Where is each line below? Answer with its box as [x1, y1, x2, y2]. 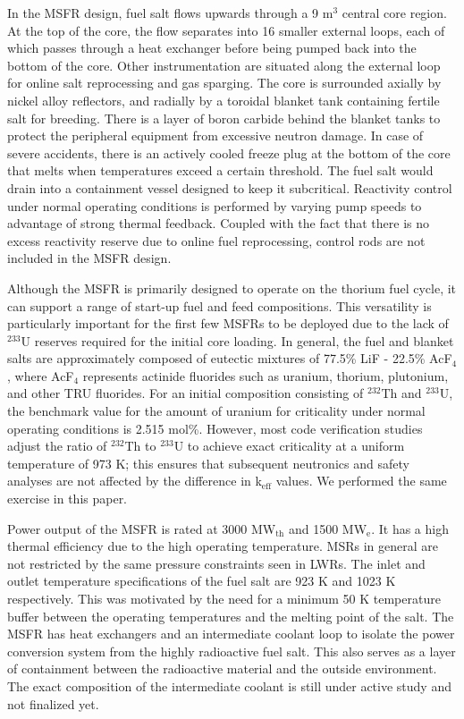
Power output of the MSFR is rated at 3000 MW [7, 519, 276, 537]
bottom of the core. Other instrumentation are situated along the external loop [7, 55, 441, 74]
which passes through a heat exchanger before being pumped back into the [7, 38, 417, 57]
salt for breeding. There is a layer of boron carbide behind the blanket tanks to [7, 108, 441, 127]
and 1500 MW [288, 519, 367, 537]
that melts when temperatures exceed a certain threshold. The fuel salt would [7, 161, 434, 180]
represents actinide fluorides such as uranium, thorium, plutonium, [82, 366, 449, 385]
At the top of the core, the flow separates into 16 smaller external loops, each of [7, 21, 445, 39]
